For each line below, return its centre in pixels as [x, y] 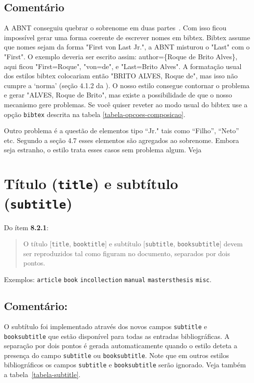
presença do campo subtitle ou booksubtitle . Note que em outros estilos [116, 355]
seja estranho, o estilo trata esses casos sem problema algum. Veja [103, 150]
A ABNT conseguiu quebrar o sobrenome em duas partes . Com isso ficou [115, 28]
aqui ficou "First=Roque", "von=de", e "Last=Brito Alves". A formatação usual [123, 66]
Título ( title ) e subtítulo [91, 183]
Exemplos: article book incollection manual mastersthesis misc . [108, 279]
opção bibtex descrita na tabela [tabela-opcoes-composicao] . [95, 114]
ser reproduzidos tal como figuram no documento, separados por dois [127, 253]
